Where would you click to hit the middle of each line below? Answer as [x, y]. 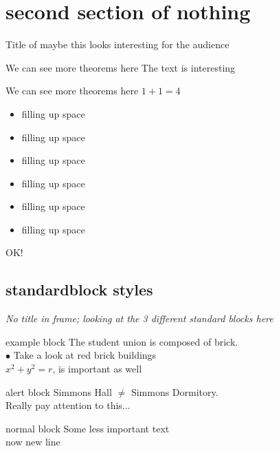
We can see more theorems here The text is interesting [121, 67]
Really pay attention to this [64, 405]
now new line [33, 442]
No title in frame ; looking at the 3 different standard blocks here [139, 318]
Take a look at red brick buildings [85, 355]
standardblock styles [79, 290]
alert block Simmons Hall [59, 391]
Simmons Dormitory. [175, 391]
